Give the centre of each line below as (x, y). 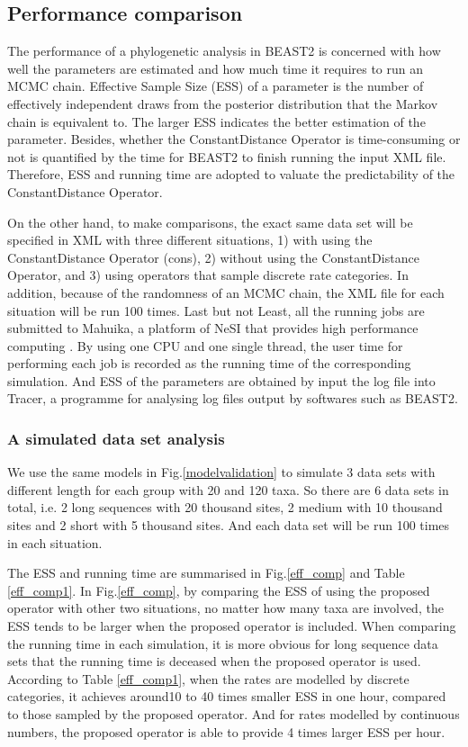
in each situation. (55, 542)
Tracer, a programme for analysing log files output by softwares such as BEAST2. (233, 398)
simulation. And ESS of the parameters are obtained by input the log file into (221, 380)
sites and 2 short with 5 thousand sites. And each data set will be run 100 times (229, 525)
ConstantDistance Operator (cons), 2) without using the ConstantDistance (213, 257)
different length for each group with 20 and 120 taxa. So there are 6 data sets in (228, 489)
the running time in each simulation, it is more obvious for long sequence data (223, 643)
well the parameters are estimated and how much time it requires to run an (216, 68)
